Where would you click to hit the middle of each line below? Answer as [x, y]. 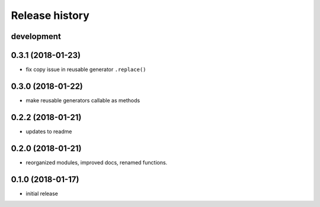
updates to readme [49, 131]
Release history [50, 15]
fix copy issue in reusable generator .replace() [86, 69]
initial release [42, 193]
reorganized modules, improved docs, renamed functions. [97, 162]
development [36, 36]
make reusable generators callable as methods [83, 100]
